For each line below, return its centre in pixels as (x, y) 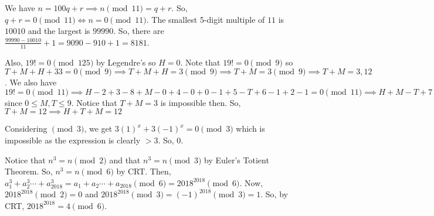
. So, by (274, 194)
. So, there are (139, 31)
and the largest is (59, 31)
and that (125, 160)
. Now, (251, 182)
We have (20, 8)
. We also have (31, 82)
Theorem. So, (29, 171)
